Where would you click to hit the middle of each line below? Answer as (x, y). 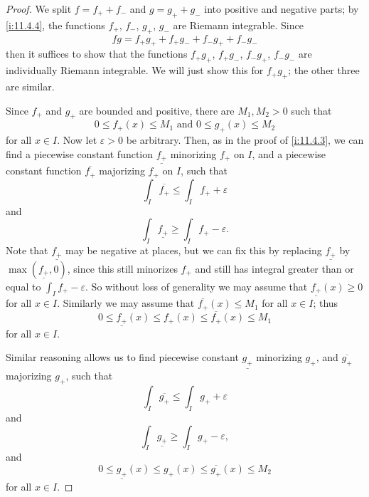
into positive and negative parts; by (282, 9)
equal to (23, 286)
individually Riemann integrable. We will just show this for (135, 70)
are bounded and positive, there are (157, 110)
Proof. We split (39, 9)
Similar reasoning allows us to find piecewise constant (122, 357)
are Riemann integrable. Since (238, 25)
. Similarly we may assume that (126, 303)
